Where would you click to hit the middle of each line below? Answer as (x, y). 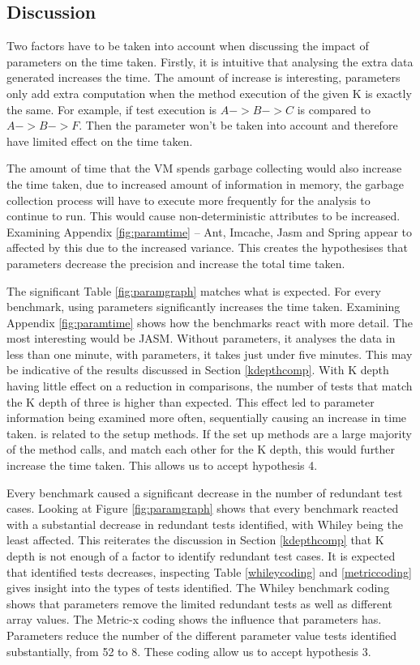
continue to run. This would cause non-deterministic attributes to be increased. (204, 216)
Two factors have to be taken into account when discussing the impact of (188, 46)
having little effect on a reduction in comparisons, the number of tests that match (210, 386)
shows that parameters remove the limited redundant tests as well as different (199, 603)
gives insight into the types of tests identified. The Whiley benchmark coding (198, 588)
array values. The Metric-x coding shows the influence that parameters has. (194, 619)
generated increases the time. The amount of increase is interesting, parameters (204, 77)
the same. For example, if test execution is (112, 109)
